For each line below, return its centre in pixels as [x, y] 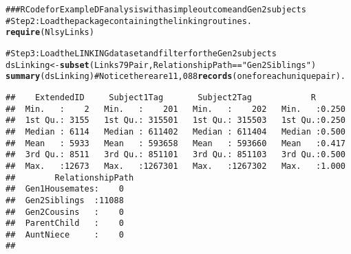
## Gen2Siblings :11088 [65, 200]
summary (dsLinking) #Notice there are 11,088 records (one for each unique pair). [176, 77]
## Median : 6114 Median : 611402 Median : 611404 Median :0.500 [175, 131]
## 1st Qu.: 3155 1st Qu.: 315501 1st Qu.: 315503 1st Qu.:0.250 [175, 120]
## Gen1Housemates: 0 [65, 189]
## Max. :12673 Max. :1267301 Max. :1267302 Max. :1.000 [175, 166]
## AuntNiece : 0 [65, 234]
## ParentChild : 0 [65, 223]
